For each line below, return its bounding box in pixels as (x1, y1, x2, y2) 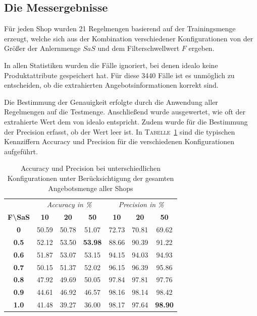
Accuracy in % (46, 199, 92, 210)
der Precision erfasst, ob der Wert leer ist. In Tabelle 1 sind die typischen (4, 126, 235, 137)
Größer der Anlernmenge (4, 43, 81, 53)
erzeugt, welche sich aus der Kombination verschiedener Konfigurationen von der (4, 33, 253, 43)
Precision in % (118, 199, 164, 210)
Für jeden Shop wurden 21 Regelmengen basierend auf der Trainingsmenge (4, 23, 236, 34)
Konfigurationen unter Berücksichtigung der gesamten (7, 172, 174, 183)
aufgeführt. (4, 146, 38, 156)
